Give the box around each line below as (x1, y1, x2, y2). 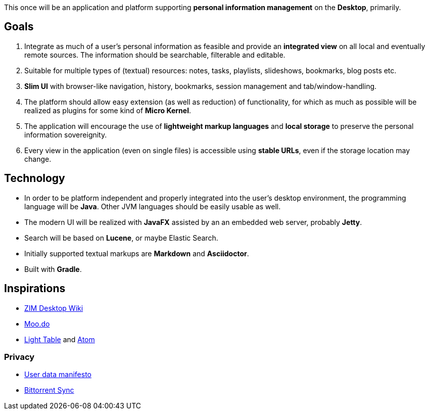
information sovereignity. (24, 130, 107, 139)
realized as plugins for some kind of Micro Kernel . (24, 106, 191, 115)
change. (24, 154, 52, 163)
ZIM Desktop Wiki (24, 303, 83, 312)
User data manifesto (24, 370, 92, 379)
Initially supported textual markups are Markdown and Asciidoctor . (24, 249, 249, 258)
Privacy (4, 351, 35, 362)
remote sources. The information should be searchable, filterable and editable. (24, 50, 285, 59)
